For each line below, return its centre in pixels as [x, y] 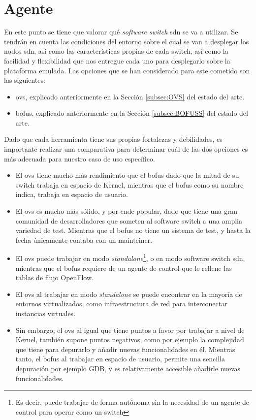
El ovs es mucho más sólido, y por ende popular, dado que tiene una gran [127, 211]
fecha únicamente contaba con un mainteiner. [84, 240]
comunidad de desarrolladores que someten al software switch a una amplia [129, 220]
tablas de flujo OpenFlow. [54, 277]
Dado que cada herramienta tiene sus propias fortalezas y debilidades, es [113, 139]
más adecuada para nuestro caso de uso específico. [80, 158]
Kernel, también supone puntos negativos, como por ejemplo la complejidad [130, 339]
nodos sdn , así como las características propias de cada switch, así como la [116, 51]
